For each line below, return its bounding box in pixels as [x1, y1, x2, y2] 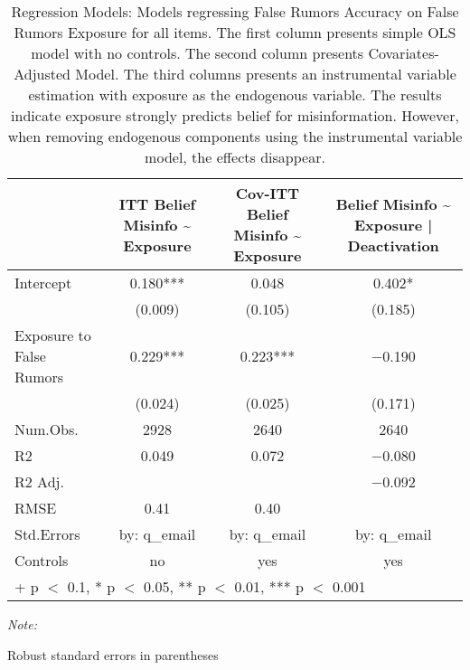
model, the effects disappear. [145, 146, 325, 167]
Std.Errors [14, 524, 80, 544]
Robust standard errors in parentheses [7, 645, 219, 664]
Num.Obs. [14, 419, 79, 439]
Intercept [14, 272, 72, 293]
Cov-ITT [235, 183, 300, 203]
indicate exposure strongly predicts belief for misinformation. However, [11, 105, 459, 126]
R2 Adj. [14, 471, 64, 492]
